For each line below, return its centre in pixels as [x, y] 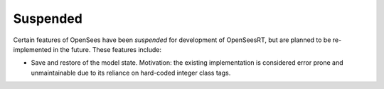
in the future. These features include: [107, 49]
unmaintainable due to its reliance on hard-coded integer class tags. [131, 73]
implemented [32, 49]
